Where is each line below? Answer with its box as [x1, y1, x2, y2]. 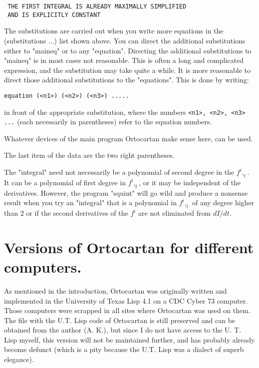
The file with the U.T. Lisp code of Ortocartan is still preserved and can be [4, 315, 236, 325]
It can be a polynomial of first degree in [4, 177, 126, 187]
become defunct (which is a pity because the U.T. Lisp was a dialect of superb [4, 344, 244, 355]
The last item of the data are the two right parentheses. [4, 150, 175, 160]
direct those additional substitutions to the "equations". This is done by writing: [4, 74, 249, 85]
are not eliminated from [138, 208, 211, 218]
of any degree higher [192, 197, 255, 208]
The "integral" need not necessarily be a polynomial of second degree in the [4, 167, 235, 177]
